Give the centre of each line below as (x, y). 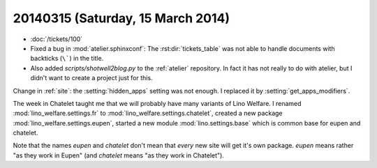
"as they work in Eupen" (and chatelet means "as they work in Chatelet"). (119, 155)
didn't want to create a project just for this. (91, 78)
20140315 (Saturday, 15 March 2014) (121, 18)
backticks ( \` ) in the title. (67, 59)
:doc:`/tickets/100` (57, 39)
